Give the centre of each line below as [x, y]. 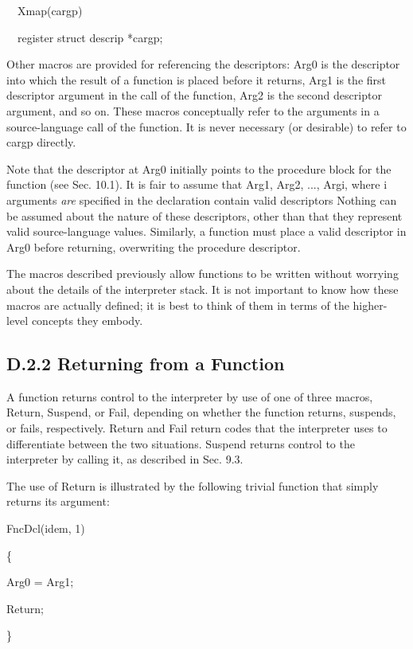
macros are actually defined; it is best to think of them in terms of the [178, 305]
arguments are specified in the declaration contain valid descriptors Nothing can [202, 199]
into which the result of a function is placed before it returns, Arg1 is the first [197, 79]
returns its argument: [58, 501]
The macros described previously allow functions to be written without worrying [203, 274]
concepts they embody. [87, 321]
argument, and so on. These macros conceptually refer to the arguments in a [193, 110]
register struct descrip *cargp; [90, 37]
